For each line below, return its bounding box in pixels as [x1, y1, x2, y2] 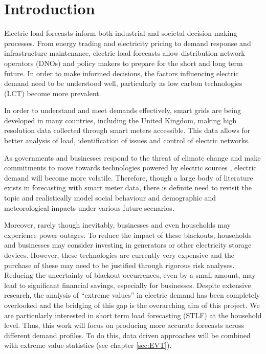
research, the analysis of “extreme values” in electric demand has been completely [4, 290, 260, 300]
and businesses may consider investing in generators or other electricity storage [4, 239, 252, 250]
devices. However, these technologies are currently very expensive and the [4, 250, 235, 260]
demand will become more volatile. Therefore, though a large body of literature [4, 172, 253, 183]
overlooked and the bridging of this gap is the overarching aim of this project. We [4, 299, 260, 310]
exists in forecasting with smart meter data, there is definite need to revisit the [4, 182, 252, 193]
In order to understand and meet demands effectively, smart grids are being [4, 105, 241, 116]
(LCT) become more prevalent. [4, 87, 101, 98]
